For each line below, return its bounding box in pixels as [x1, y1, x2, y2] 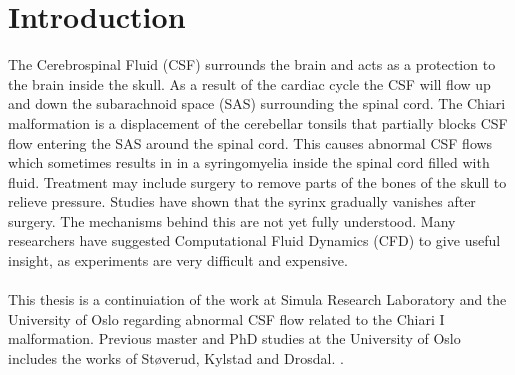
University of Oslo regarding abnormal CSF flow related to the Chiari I [8, 308, 445, 329]
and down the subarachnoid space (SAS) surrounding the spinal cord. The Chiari [8, 93, 506, 114]
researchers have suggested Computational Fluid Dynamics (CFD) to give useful [8, 230, 501, 251]
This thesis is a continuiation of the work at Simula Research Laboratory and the [8, 289, 507, 310]
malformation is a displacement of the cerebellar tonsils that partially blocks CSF [8, 112, 508, 133]
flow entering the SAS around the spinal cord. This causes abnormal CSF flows [8, 132, 493, 153]
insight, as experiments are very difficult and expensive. [8, 250, 348, 271]
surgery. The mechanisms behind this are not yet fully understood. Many [8, 210, 456, 231]
